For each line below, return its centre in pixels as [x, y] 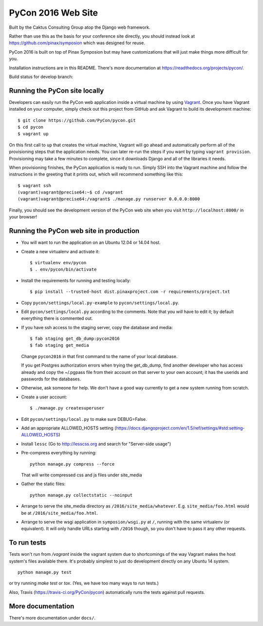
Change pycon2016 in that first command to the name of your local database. [99, 356]
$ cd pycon [31, 127]
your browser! [23, 217]
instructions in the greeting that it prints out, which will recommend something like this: [96, 174]
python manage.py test [45, 572]
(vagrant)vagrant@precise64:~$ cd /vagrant [70, 192]
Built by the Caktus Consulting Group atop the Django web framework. [80, 27]
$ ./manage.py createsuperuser [67, 408]
